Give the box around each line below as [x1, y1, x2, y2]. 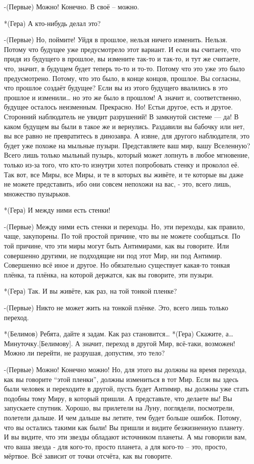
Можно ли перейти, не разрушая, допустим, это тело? [4, 348, 165, 358]
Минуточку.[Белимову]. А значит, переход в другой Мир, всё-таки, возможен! [4, 338, 235, 348]
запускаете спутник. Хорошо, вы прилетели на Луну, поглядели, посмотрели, [4, 403, 234, 413]
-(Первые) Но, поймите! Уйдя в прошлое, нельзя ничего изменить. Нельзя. [4, 34, 228, 45]
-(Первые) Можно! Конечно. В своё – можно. [4, 1, 139, 11]
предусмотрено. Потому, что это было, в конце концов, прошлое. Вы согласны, [4, 73, 241, 83]
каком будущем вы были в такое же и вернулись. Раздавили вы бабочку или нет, [4, 121, 245, 131]
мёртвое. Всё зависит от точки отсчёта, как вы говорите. [4, 451, 173, 461]
